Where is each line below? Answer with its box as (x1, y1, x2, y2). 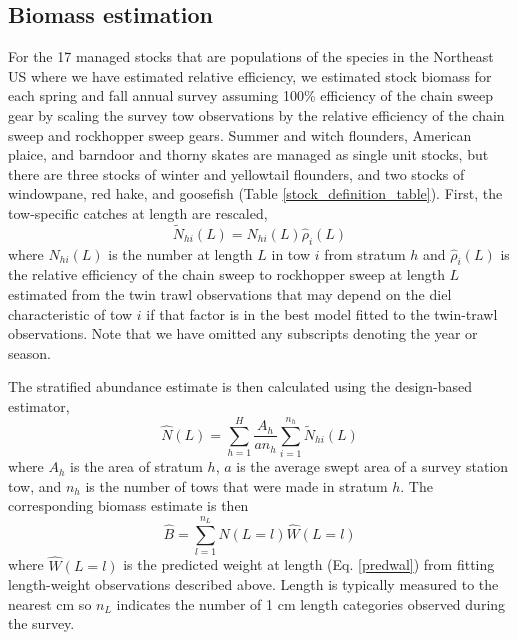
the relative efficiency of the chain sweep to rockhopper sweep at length (8, 264, 445, 285)
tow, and (8, 475, 62, 496)
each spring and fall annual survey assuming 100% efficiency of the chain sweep (8, 85, 493, 106)
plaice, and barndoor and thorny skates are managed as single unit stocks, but (8, 144, 489, 165)
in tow (271, 243, 311, 264)
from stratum (324, 243, 406, 264)
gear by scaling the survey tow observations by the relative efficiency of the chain (8, 104, 505, 125)
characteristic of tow (8, 303, 133, 324)
